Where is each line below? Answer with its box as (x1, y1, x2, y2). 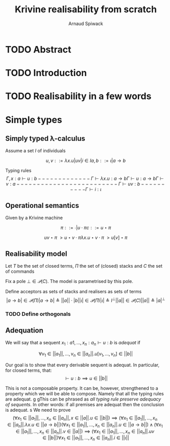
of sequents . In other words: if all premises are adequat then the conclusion (5, 401, 164, 407)
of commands (5, 268, 35, 274)
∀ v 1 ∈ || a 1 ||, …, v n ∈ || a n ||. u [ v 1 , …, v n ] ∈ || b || (38, 351, 133, 358)
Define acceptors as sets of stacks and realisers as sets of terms (5, 288, 142, 294)
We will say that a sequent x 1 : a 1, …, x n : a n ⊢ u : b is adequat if (5, 340, 140, 347)
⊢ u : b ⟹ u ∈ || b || (65, 375, 108, 381)
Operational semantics (5, 201, 79, 210)
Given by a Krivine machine (5, 215, 63, 221)
